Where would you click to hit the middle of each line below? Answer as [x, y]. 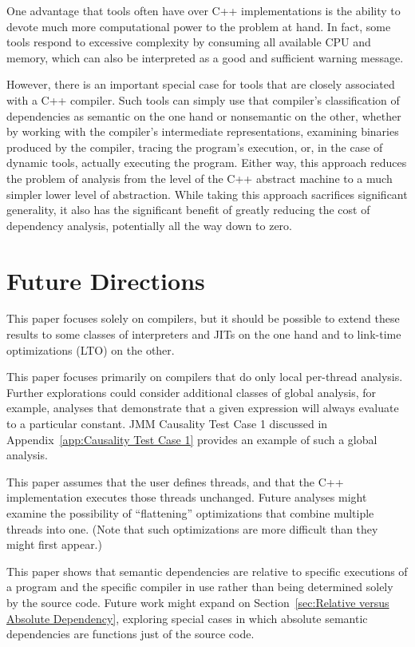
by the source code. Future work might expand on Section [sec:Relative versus [198, 602]
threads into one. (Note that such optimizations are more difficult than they [192, 528]
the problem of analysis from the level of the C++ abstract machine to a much [200, 178]
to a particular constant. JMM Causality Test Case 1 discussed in [167, 423]
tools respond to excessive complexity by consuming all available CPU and [189, 42]
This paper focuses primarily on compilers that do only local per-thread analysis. [205, 377]
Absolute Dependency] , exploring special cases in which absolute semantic [187, 618]
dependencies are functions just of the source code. [130, 634]
